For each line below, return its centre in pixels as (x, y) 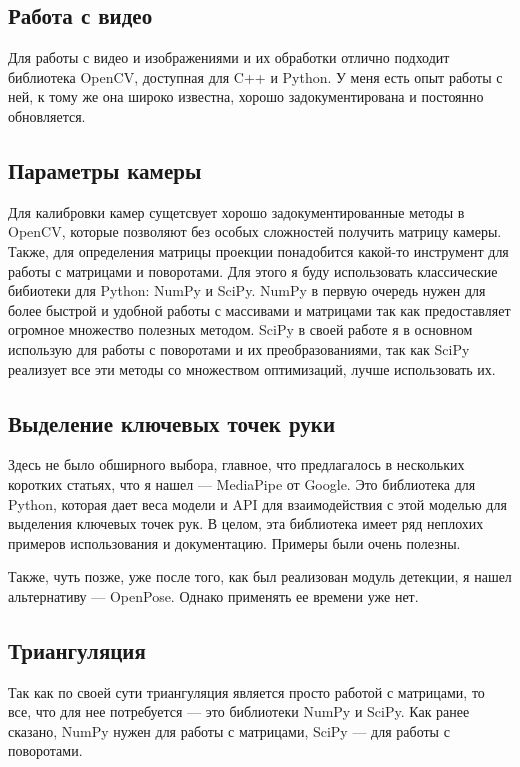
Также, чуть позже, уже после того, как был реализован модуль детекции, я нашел (260, 576)
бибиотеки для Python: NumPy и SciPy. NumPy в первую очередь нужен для (247, 290)
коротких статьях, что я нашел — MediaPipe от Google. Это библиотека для (242, 483)
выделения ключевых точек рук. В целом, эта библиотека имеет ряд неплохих (246, 523)
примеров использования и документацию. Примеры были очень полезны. (234, 542)
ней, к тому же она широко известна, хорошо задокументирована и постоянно (246, 96)
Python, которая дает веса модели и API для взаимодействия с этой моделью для (257, 503)
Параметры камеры (105, 169)
